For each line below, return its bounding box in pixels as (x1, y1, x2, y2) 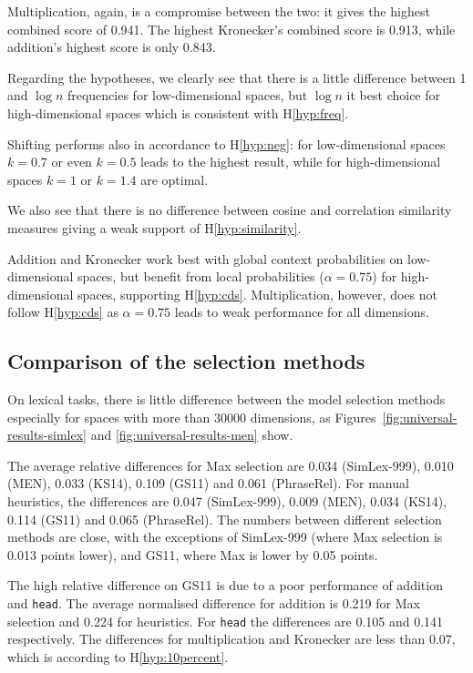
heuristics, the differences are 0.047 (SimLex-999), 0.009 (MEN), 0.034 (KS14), (7, 492, 447, 511)
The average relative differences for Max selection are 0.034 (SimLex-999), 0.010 (7, 455, 454, 474)
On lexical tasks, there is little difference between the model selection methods (7, 390, 446, 409)
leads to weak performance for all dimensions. (174, 302, 429, 321)
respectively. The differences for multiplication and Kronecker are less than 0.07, (7, 629, 456, 648)
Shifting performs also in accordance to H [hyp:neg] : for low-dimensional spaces (7, 134, 446, 153)
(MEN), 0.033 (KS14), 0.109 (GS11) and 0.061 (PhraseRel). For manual (7, 474, 409, 493)
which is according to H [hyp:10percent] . (7, 647, 229, 666)
